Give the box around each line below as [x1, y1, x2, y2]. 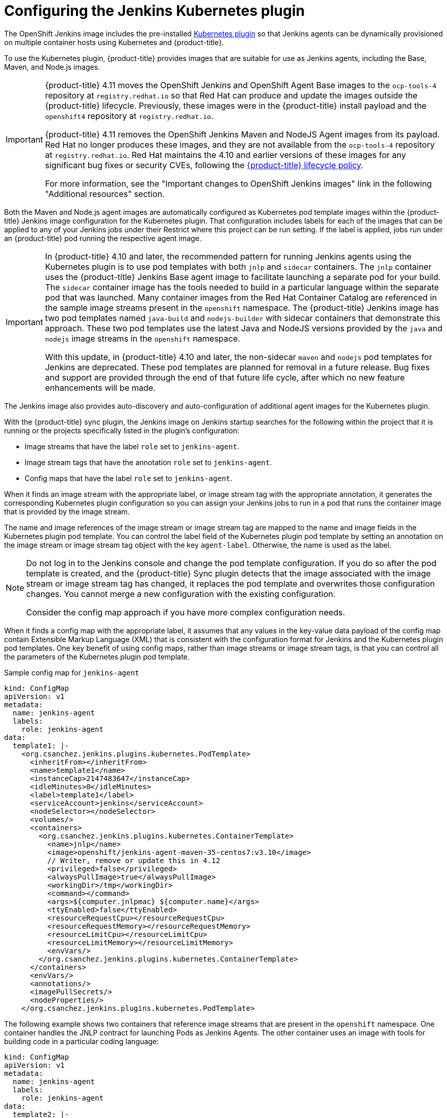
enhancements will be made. [45, 382, 156, 393]
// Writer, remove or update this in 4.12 [47, 856, 220, 865]
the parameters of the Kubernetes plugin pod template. [4, 652, 190, 661]
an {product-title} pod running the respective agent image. [4, 233, 201, 243]
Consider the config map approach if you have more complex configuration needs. [26, 607, 346, 617]
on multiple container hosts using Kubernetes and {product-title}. [4, 37, 224, 47]
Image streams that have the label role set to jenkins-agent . [25, 442, 239, 451]
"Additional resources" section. [45, 188, 165, 199]
